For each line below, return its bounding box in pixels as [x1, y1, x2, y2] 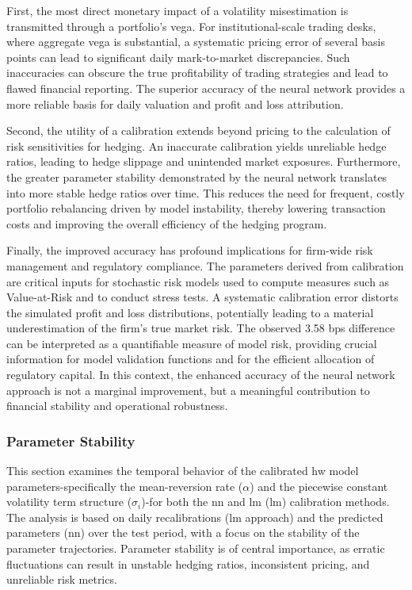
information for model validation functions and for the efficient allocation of [6, 351, 375, 367]
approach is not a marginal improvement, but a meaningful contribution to [6, 381, 370, 398]
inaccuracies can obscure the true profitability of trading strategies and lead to [6, 64, 388, 81]
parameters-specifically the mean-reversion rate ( [6, 477, 243, 494]
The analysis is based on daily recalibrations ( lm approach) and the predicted [6, 508, 383, 525]
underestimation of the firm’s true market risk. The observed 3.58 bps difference [6, 320, 395, 336]
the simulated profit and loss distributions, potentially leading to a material [6, 304, 374, 320]
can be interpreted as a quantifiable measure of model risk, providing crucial [6, 335, 377, 351]
